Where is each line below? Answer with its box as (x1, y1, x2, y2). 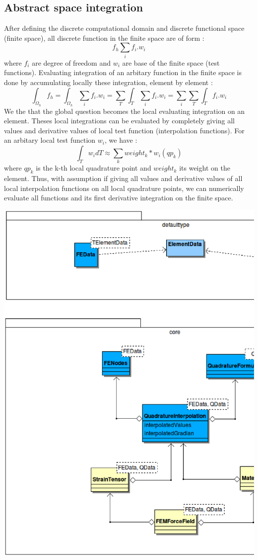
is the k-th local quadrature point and (36, 163, 151, 173)
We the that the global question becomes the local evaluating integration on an (4, 105, 245, 116)
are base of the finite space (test (122, 57, 220, 68)
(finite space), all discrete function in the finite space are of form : (4, 32, 204, 43)
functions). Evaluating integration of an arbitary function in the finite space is (4, 67, 242, 78)
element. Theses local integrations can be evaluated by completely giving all (4, 115, 235, 126)
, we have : (105, 135, 137, 145)
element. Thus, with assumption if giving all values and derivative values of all (4, 173, 243, 184)
